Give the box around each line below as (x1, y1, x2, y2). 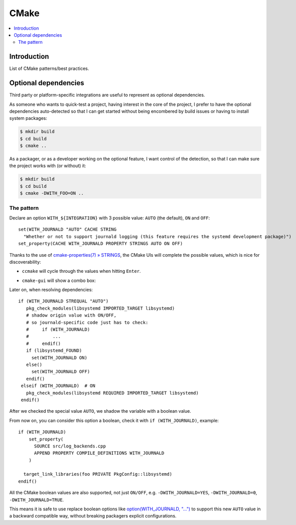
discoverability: (9, 259, 41, 265)
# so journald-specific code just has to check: (26, 320, 149, 325)
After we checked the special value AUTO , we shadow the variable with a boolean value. (9, 408, 191, 414)
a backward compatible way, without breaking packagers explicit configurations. (9, 513, 177, 519)
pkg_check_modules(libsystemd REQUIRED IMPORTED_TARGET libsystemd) (26, 390, 199, 396)
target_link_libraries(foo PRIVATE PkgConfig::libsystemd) (23, 471, 172, 477)
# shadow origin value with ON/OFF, (26, 313, 117, 318)
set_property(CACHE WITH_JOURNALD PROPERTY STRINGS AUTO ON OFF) (18, 241, 183, 247)
